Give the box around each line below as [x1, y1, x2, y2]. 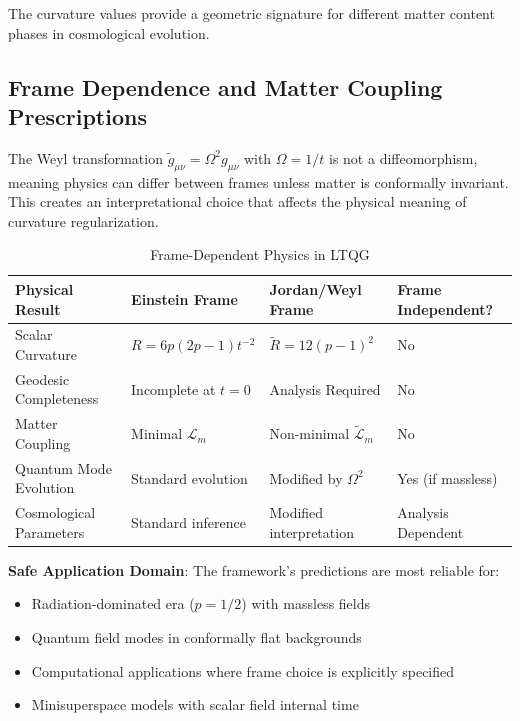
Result [15, 298, 61, 319]
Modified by [269, 467, 343, 488]
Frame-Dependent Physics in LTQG [150, 244, 370, 265]
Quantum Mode [15, 457, 112, 478]
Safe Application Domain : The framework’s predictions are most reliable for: [8, 559, 500, 580]
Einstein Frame [131, 288, 238, 309]
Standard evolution [131, 467, 248, 488]
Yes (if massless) [397, 467, 498, 488]
